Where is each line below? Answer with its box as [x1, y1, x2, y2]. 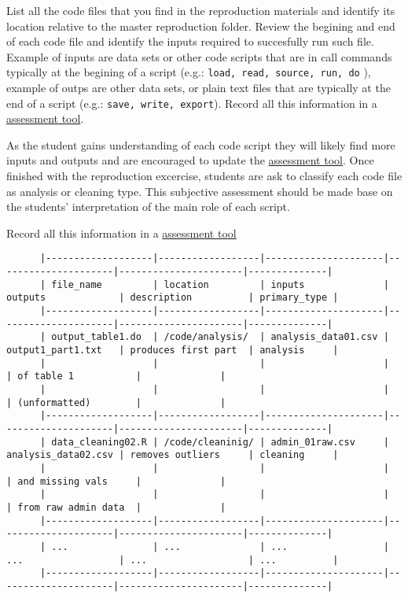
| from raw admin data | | [6, 501, 226, 513]
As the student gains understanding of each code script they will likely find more [6, 136, 395, 153]
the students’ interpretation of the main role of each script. [6, 198, 290, 215]
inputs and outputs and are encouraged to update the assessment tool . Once [6, 152, 374, 168]
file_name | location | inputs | [51, 279, 389, 290]
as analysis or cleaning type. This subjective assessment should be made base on [6, 183, 393, 199]
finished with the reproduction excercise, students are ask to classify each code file [6, 168, 402, 184]
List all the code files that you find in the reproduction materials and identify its [6, 2, 395, 18]
